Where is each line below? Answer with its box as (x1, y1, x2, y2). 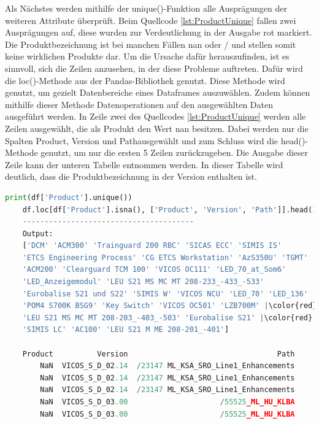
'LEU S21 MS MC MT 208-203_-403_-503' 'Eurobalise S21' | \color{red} (22, 313, 313, 322)
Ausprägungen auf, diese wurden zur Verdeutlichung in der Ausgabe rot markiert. (5, 26, 312, 39)
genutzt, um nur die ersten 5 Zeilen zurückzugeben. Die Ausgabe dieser (40, 146, 309, 159)
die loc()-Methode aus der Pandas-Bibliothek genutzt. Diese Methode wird (5, 74, 285, 87)
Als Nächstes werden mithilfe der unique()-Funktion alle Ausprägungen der (5, 2, 287, 14)
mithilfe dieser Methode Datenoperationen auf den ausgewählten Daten (5, 98, 273, 110)
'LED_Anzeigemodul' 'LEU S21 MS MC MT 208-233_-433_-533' (22, 277, 264, 287)
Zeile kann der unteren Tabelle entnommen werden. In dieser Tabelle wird (5, 158, 283, 171)
